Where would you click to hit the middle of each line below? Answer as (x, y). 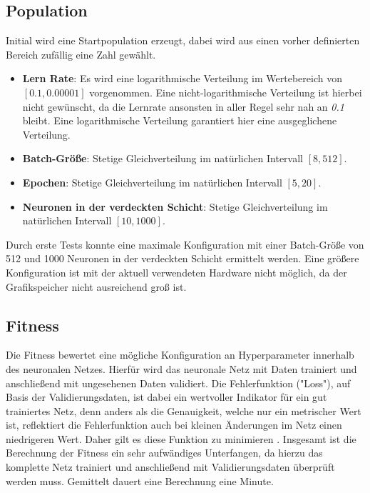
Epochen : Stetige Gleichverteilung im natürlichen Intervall (152, 182)
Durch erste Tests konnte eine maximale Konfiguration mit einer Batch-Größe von (185, 244)
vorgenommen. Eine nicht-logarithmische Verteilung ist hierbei (226, 92)
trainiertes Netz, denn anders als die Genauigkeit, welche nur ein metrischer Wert (184, 410)
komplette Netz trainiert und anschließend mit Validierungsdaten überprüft (170, 467)
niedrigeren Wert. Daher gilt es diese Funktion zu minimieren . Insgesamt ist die (181, 438)
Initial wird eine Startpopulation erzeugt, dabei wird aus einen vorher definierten (183, 40)
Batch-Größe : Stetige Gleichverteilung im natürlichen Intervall (163, 158)
